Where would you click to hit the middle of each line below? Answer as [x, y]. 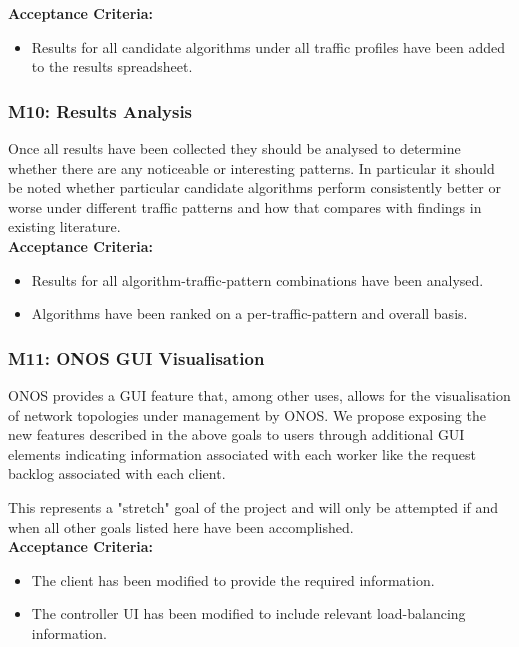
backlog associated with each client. [117, 473]
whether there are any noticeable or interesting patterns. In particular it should [251, 167]
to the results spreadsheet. [112, 66]
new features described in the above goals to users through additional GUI [236, 434]
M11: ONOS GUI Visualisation [136, 357]
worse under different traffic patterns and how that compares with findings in [245, 206]
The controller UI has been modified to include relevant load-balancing [248, 613]
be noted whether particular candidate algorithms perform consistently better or [254, 187]
